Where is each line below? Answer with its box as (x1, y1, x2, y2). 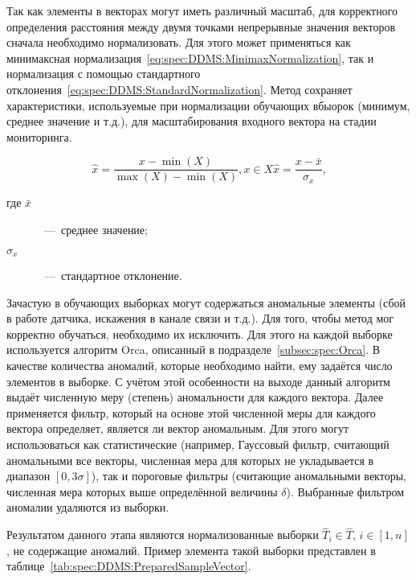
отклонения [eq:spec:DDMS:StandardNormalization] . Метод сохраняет (6, 80, 353, 97)
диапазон (6, 467, 51, 484)
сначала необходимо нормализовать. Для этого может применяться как (6, 34, 351, 51)
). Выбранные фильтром (286, 483, 405, 500)
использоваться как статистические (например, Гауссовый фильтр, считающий (6, 435, 389, 452)
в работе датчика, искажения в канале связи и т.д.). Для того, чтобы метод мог (6, 310, 394, 327)
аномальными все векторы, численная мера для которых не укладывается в (6, 451, 374, 468)
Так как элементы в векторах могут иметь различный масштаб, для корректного (6, 2, 398, 19)
